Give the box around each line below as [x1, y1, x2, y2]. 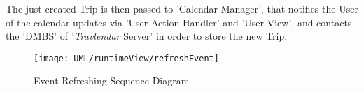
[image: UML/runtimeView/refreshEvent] [34, 53, 219, 63]
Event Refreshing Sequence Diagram [34, 73, 190, 88]
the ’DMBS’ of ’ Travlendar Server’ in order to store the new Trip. [6, 29, 288, 43]
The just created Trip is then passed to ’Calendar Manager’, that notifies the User [6, 1, 358, 15]
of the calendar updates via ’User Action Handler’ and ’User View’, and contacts [6, 15, 352, 29]
